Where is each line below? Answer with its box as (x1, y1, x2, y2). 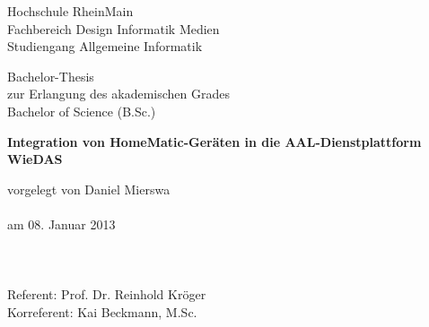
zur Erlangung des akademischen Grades (7, 84, 230, 103)
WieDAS (7, 150, 63, 168)
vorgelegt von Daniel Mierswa (7, 179, 171, 198)
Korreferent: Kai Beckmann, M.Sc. (7, 302, 197, 321)
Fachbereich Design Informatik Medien (7, 19, 220, 38)
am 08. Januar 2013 (7, 214, 116, 233)
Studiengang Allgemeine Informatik (7, 37, 203, 56)
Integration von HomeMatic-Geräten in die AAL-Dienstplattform (7, 132, 422, 151)
